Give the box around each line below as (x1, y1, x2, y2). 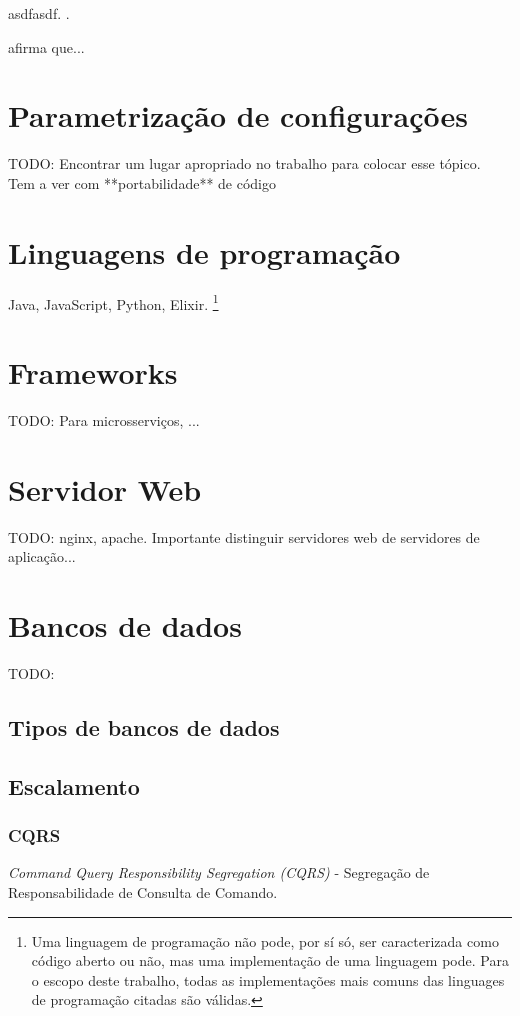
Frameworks (8, 352, 178, 393)
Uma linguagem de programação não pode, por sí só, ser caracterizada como (31, 930, 499, 951)
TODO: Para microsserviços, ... (8, 410, 200, 430)
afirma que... (8, 36, 85, 57)
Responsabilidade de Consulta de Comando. (8, 882, 278, 902)
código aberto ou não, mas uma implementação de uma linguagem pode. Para (31, 950, 509, 971)
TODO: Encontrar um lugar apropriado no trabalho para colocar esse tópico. (8, 153, 481, 174)
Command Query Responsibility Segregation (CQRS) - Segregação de (8, 862, 430, 883)
